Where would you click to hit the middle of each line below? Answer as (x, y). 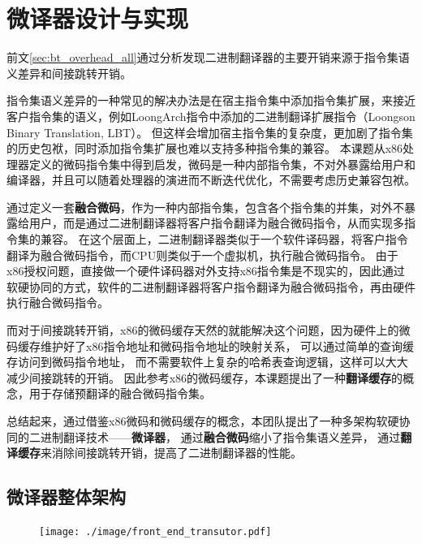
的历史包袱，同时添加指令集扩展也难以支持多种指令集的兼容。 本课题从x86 (205, 148)
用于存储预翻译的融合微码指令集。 (120, 393)
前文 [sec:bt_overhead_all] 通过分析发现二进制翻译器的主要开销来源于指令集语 (208, 57)
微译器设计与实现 (98, 18)
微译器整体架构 (66, 497)
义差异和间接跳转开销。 (69, 73)
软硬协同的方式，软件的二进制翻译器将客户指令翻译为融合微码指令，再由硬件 (211, 286)
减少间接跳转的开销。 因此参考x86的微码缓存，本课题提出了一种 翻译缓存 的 (205, 377)
